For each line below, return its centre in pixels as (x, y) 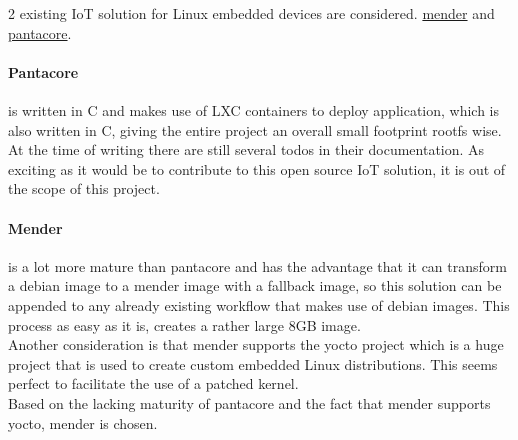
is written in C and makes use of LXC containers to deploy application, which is (254, 109)
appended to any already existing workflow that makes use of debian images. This (259, 304)
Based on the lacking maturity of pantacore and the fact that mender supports (249, 402)
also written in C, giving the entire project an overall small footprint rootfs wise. (255, 129)
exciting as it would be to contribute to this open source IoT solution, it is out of (257, 168)
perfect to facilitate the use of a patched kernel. (153, 383)
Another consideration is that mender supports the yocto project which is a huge (256, 344)
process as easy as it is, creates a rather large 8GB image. (184, 324)
